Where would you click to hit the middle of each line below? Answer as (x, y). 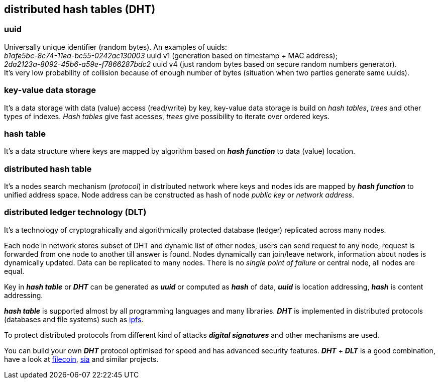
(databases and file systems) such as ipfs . (74, 319)
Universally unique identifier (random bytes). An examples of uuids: (116, 47)
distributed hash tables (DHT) (80, 9)
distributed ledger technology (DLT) (75, 212)
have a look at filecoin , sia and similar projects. (81, 359)
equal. (14, 271)
